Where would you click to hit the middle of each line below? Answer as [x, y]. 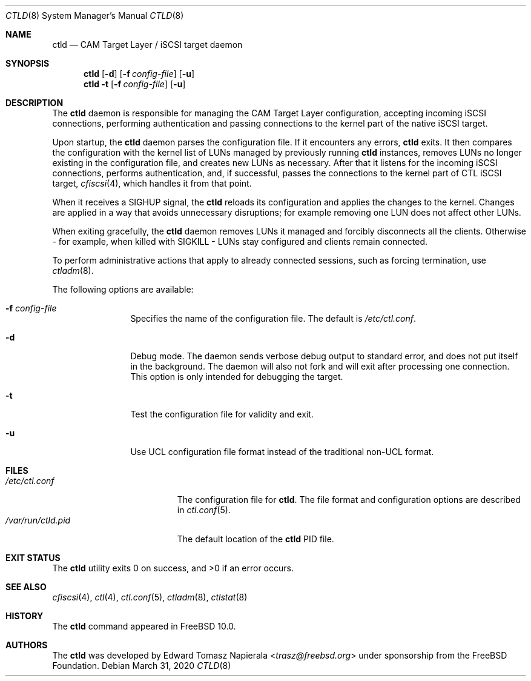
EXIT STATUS [33, 558]
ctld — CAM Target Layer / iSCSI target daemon [147, 45]
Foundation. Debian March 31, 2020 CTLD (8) [142, 666]
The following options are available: [123, 289]
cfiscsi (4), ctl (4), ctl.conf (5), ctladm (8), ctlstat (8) [150, 597]
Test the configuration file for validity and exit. [222, 414]
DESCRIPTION [35, 103]
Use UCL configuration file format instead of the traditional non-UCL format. [282, 452]
